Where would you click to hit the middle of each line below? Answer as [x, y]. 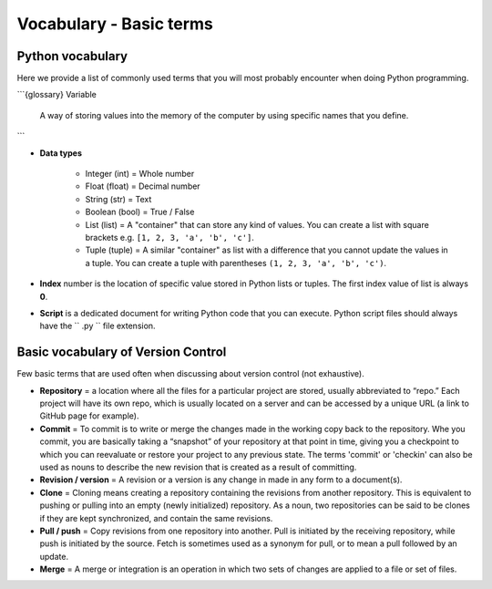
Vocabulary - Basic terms [115, 24]
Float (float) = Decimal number [143, 186]
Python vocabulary [72, 56]
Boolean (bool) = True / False [140, 212]
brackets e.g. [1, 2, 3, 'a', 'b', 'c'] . [170, 237]
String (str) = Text [118, 199]
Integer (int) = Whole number [140, 174]
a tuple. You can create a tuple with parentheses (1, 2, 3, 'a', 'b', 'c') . [236, 263]
